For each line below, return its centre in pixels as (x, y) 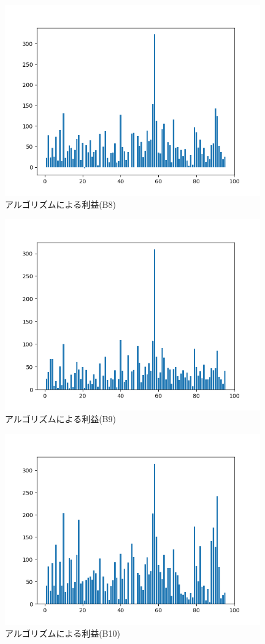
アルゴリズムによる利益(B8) (60, 204)
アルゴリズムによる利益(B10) (63, 633)
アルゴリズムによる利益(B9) (60, 419)
